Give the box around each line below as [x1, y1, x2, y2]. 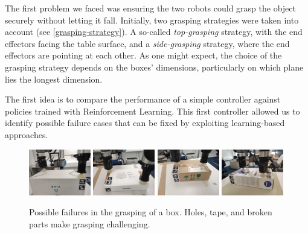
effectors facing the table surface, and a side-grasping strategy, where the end [5, 37, 290, 49]
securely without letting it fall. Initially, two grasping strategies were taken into [5, 13, 299, 26]
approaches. [5, 128, 48, 141]
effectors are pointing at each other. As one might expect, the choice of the [5, 49, 282, 62]
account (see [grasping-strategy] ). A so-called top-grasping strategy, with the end [5, 25, 303, 38]
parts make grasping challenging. [29, 218, 150, 230]
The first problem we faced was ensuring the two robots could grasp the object [5, 2, 296, 14]
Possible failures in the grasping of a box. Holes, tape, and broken [29, 206, 272, 218]
